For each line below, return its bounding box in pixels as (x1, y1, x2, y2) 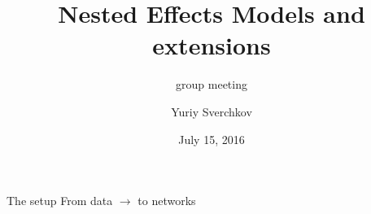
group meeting (176, 76, 247, 93)
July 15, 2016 (178, 130, 245, 147)
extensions (152, 28, 271, 62)
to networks (137, 192, 196, 209)
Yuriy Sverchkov (171, 103, 252, 120)
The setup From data (7, 192, 113, 209)
